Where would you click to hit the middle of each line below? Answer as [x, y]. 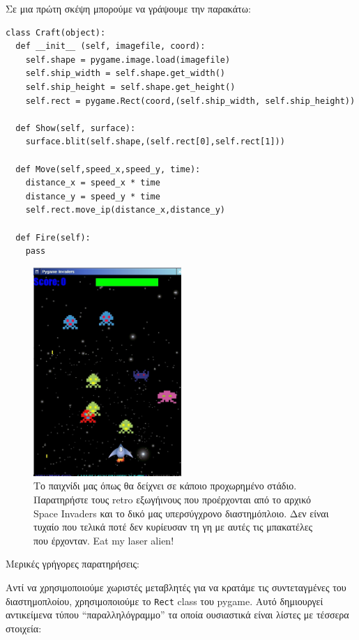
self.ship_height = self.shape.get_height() [130, 87]
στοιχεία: [24, 628]
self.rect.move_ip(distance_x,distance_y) [125, 210]
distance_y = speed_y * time [93, 196]
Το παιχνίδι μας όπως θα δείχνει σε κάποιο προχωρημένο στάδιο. [165, 486]
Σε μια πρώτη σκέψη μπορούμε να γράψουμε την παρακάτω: [128, 8]
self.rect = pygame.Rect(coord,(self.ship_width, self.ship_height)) [190, 101]
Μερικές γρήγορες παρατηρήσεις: [72, 564]
